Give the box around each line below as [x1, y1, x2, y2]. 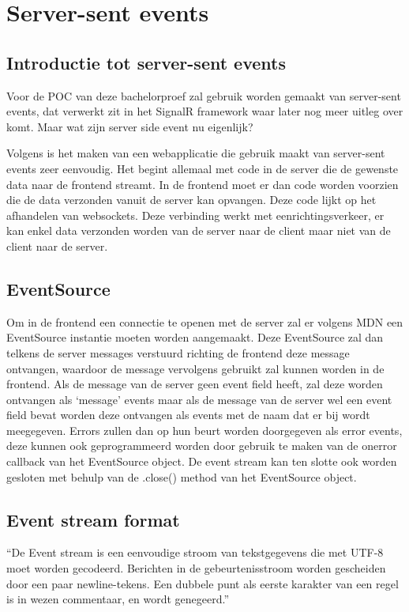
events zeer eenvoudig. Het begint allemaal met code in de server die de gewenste [6, 160, 399, 176]
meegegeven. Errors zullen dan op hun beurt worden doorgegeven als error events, [6, 421, 403, 438]
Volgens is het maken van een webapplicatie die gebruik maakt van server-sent [6, 145, 385, 161]
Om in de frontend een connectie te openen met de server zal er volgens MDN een [6, 313, 403, 330]
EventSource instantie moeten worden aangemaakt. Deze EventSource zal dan [6, 329, 384, 346]
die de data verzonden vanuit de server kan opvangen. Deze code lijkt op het [6, 191, 377, 208]
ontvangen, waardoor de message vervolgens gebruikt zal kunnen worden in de [6, 360, 385, 376]
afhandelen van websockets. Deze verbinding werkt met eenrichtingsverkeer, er [6, 206, 385, 223]
